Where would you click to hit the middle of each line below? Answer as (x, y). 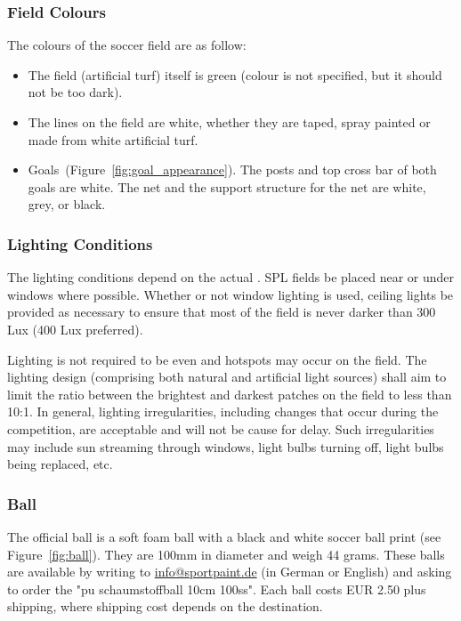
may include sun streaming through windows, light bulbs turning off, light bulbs (226, 446)
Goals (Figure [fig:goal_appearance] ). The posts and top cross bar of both (232, 169)
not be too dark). (75, 92)
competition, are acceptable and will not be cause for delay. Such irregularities (221, 428)
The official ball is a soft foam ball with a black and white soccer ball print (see (224, 536)
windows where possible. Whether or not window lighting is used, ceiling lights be (230, 294)
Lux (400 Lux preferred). (75, 329)
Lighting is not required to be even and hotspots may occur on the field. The (217, 359)
